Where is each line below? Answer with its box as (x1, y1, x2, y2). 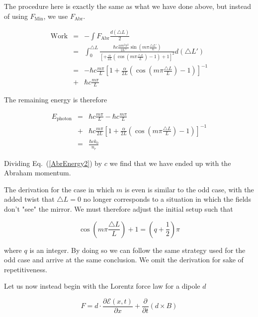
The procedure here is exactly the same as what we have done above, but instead (4, 1, 251, 11)
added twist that (4, 194, 55, 204)
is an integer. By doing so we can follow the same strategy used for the (29, 244, 246, 255)
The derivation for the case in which (4, 184, 114, 194)
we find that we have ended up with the (109, 158, 231, 168)
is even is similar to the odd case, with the (125, 184, 254, 194)
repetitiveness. (4, 264, 47, 274)
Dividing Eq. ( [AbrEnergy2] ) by (4, 158, 102, 168)
